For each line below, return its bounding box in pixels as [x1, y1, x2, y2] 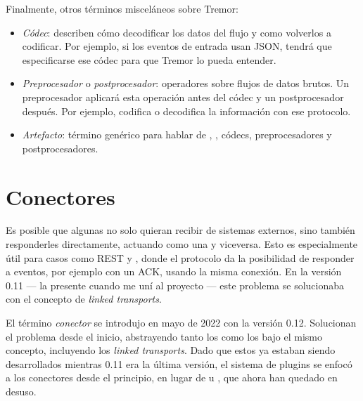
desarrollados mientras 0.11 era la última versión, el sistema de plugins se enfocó [6, 356, 352, 371]
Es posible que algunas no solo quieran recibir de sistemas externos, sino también [6, 223, 355, 237]
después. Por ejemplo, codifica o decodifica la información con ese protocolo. [22, 103, 351, 118]
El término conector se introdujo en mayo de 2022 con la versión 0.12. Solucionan [6, 315, 357, 330]
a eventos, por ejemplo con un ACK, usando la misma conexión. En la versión [6, 264, 342, 279]
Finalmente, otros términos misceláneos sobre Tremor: [6, 1, 238, 15]
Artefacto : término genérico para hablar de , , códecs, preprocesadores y [22, 127, 332, 142]
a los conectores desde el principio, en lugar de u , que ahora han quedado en [6, 370, 338, 385]
